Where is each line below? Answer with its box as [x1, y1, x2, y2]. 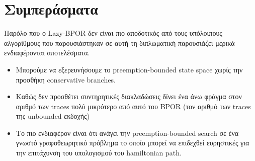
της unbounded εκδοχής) [16, 111, 90, 121]
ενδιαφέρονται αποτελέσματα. [4, 47, 90, 58]
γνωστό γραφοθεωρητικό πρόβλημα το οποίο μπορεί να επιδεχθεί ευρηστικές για [16, 137, 249, 148]
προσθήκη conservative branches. [16, 74, 116, 85]
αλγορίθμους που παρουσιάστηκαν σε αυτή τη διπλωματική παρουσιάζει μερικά [4, 37, 235, 48]
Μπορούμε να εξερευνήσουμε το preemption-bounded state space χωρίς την [16, 64, 243, 74]
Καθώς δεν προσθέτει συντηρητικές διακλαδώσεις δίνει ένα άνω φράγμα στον [16, 91, 242, 102]
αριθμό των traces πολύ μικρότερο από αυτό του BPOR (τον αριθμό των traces [16, 101, 251, 111]
